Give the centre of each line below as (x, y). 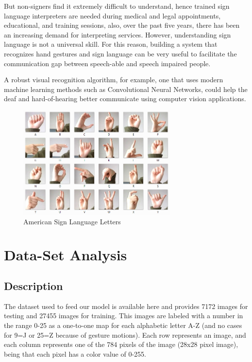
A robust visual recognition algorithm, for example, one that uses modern (114, 80)
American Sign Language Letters (72, 221)
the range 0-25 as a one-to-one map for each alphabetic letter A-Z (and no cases (123, 325)
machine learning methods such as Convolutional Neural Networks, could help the (126, 89)
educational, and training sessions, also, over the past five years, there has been (122, 25)
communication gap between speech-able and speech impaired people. (107, 63)
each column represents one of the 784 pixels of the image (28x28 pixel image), (121, 344)
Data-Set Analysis (66, 255)
